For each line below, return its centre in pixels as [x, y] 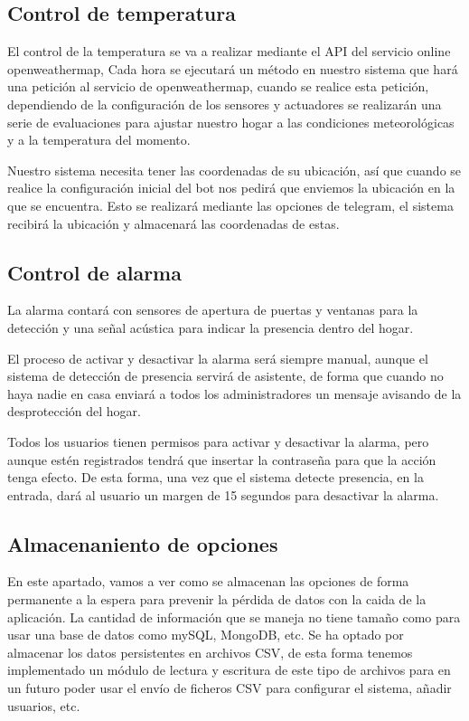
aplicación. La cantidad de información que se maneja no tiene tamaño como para [234, 617]
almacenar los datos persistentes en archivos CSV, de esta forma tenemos [210, 652]
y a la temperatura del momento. [99, 140]
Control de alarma [94, 272]
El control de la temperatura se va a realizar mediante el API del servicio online [229, 51]
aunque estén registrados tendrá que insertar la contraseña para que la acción [222, 459]
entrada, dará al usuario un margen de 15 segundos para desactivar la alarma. [223, 494]
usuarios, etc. [44, 705]
